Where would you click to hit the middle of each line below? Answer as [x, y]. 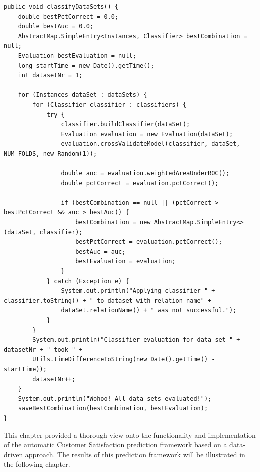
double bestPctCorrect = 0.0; [68, 17]
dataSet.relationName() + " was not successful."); [149, 310]
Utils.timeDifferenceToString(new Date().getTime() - [124, 359]
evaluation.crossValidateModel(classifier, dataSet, [151, 144]
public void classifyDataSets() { [61, 7]
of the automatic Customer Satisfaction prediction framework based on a [116, 444]
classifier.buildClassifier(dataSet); [126, 125]
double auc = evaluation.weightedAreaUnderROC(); [145, 174]
